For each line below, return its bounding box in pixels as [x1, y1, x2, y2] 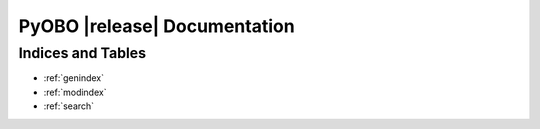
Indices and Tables [18, 44, 147, 62]
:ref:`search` [43, 100, 95, 112]
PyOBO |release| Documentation [18, 15, 295, 37]
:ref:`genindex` [43, 72, 105, 84]
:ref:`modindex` [43, 86, 107, 98]
